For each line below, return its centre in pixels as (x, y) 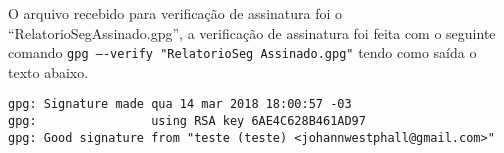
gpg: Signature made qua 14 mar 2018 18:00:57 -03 (180, 104)
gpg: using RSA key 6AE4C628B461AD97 (187, 121)
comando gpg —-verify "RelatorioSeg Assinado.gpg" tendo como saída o (242, 52)
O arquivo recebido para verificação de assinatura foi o (175, 13)
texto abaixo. (48, 71)
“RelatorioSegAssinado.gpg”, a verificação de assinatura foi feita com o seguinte (252, 32)
